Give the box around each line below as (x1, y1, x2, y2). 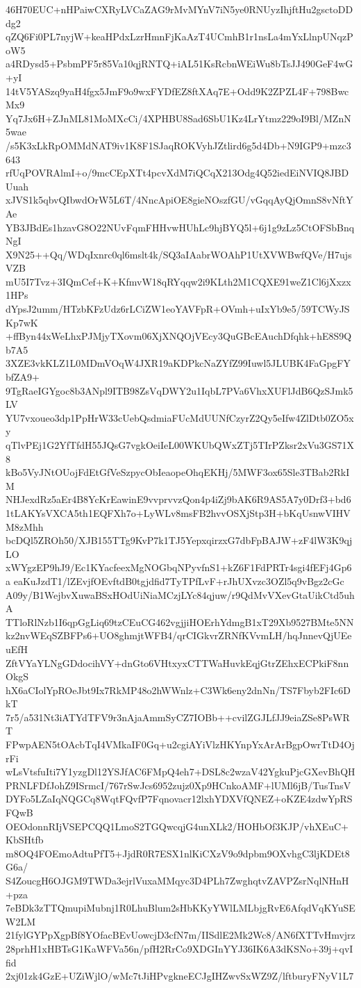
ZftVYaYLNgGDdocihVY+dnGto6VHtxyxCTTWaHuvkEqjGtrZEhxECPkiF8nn (6, 655, 349, 670)
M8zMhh (6, 519, 44, 534)
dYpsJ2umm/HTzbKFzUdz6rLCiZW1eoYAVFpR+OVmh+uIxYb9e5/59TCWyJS (6, 302, 350, 316)
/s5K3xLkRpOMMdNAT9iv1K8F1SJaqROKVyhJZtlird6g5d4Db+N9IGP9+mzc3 (6, 138, 351, 152)
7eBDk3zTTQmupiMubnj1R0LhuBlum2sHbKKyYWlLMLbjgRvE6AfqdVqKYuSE (6, 900, 355, 915)
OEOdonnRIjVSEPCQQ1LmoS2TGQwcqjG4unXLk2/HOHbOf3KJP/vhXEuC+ (6, 818, 349, 833)
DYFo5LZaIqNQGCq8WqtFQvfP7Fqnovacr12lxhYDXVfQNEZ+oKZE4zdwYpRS (6, 791, 353, 806)
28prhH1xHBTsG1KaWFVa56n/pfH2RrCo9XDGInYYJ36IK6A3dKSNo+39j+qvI (6, 941, 353, 955)
